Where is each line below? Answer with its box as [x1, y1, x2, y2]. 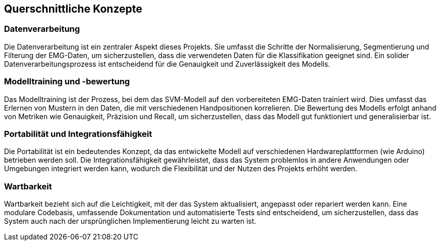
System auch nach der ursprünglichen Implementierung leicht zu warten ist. [4, 217, 257, 226]
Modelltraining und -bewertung [4, 76, 130, 87]
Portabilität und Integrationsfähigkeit [4, 128, 153, 139]
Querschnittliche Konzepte [4, 3, 142, 15]
